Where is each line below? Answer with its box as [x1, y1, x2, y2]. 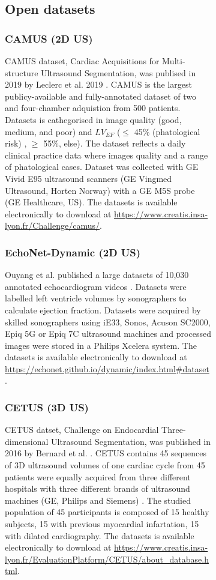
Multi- [162, 55, 185, 67]
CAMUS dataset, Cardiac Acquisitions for [5, 55, 160, 67]
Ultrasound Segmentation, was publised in [41, 66, 196, 79]
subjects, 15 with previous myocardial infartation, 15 [5, 518, 199, 530]
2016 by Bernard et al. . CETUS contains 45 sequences [5, 447, 206, 459]
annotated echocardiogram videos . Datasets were [5, 280, 187, 292]
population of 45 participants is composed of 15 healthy [5, 506, 209, 518]
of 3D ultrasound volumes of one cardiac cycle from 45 [5, 459, 205, 471]
